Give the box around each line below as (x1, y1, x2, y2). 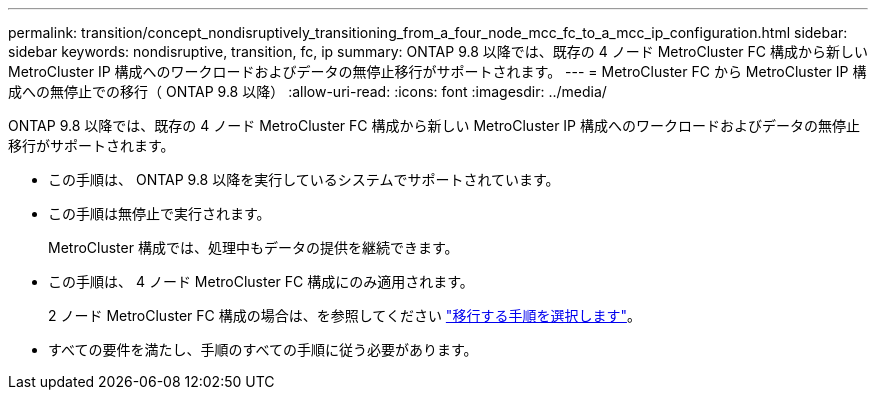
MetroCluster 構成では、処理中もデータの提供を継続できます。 (48, 239, 459, 256)
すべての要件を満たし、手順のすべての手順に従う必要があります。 (48, 341, 478, 358)
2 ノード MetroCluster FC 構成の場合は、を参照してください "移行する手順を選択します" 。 (48, 307, 641, 324)
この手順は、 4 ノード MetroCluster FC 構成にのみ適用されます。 (48, 273, 474, 290)
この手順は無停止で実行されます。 (48, 205, 271, 222)
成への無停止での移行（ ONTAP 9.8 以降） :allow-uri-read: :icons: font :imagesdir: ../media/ (8, 83, 607, 100)
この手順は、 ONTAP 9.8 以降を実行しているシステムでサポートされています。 (48, 171, 560, 188)
